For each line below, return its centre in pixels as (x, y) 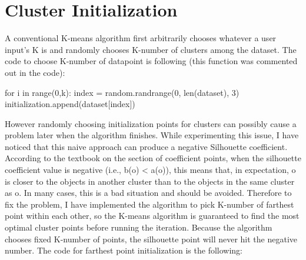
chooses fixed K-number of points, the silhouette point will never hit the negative (151, 239)
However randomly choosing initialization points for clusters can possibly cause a (151, 123)
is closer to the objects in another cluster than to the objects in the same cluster (150, 181)
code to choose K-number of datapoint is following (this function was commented (151, 61)
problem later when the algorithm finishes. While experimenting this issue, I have (152, 135)
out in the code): (35, 72)
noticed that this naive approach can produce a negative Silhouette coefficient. (146, 146)
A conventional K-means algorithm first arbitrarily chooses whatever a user (141, 38)
